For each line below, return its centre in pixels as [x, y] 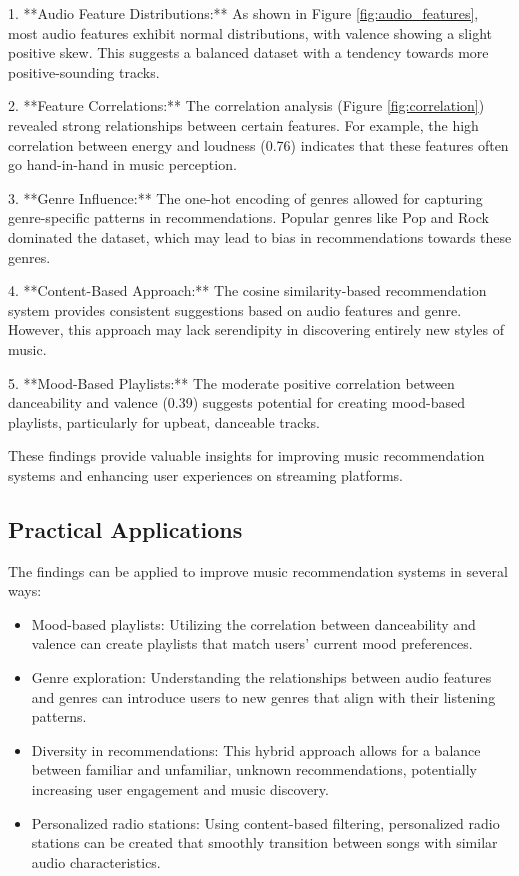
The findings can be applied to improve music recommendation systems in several [258, 570]
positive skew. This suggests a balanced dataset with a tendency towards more [248, 52]
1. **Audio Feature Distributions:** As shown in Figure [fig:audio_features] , [243, 13]
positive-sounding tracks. [84, 71]
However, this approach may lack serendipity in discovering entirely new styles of [256, 329]
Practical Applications [125, 528]
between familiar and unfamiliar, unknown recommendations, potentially [254, 769]
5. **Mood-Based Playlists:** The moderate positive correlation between [231, 382]
